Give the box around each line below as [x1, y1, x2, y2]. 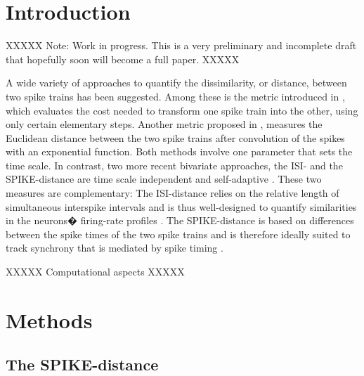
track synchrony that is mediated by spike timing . [6, 240, 223, 255]
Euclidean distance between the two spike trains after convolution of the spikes [6, 130, 345, 145]
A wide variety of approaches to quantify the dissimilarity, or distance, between [6, 75, 347, 90]
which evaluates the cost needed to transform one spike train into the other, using [6, 103, 358, 117]
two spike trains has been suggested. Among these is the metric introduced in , [6, 89, 345, 103]
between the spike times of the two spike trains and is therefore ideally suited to [6, 226, 351, 241]
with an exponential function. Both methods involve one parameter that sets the [6, 144, 353, 159]
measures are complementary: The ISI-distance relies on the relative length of [6, 186, 339, 200]
